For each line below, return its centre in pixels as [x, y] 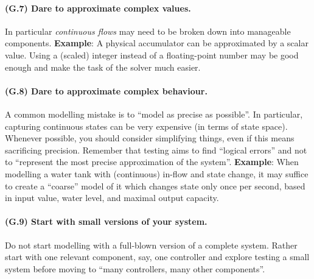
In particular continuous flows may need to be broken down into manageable [148, 31]
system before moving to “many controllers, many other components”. [135, 268]
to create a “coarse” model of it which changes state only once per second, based [155, 185]
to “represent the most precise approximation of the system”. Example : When [152, 162]
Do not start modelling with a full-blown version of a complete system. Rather [151, 245]
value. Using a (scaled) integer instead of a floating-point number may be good [152, 55]
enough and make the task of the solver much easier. [103, 67]
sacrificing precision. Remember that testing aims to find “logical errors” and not [156, 150]
